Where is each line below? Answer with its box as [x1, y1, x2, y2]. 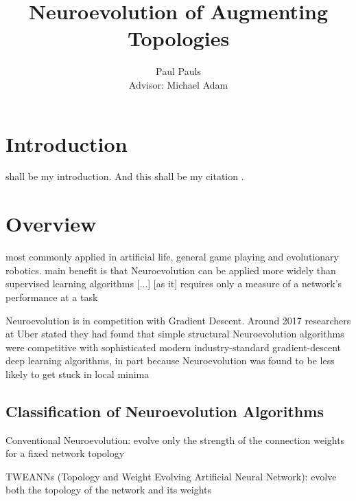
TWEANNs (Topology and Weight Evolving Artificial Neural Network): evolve [5, 469, 337, 483]
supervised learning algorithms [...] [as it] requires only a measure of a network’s [5, 276, 342, 291]
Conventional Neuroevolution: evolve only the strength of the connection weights [5, 432, 345, 447]
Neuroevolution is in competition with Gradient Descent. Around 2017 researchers [5, 313, 351, 327]
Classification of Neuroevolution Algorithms [5, 400, 324, 421]
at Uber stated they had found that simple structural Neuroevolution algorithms [5, 326, 344, 341]
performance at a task [5, 289, 98, 304]
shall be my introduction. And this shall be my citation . [5, 169, 244, 183]
